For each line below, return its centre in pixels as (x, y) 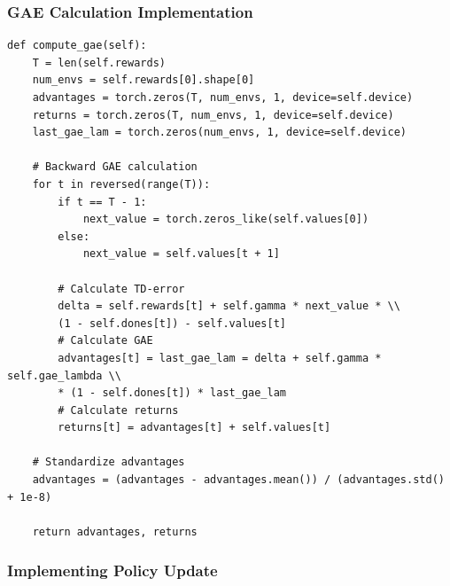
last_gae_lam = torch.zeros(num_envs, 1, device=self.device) (220, 133)
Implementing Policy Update (112, 570)
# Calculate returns (118, 410)
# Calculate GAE (105, 341)
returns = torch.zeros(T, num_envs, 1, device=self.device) (213, 115)
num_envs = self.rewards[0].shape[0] (144, 80)
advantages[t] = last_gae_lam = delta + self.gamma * (220, 358)
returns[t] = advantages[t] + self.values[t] (194, 428)
